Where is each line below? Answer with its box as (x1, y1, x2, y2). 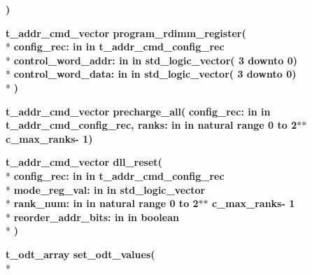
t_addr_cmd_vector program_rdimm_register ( (6, 25, 246, 40)
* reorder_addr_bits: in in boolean (6, 209, 179, 224)
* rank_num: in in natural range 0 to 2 (6, 196, 199, 211)
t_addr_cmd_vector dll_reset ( (6, 155, 162, 169)
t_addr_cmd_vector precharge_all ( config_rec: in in (6, 104, 271, 118)
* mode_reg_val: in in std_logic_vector (6, 182, 206, 197)
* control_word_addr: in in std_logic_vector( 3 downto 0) (6, 52, 297, 67)
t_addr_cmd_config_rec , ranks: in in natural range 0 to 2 (6, 118, 297, 132)
